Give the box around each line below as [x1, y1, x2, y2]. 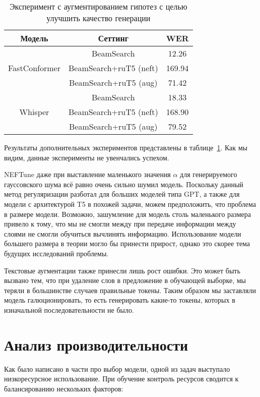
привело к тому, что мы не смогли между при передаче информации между [4, 218, 236, 229]
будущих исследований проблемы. [4, 248, 109, 258]
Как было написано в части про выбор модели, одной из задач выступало [4, 363, 230, 374]
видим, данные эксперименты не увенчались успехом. [4, 152, 169, 162]
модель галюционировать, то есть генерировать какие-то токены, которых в [4, 295, 235, 305]
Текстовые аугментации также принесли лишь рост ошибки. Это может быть [4, 265, 240, 275]
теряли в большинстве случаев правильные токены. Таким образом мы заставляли [4, 285, 256, 295]
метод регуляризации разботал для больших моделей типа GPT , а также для [4, 189, 240, 199]
